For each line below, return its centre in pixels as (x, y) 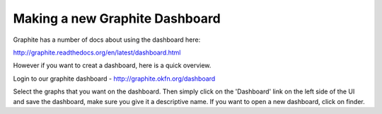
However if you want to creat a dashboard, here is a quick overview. (112, 65)
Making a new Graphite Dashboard (117, 18)
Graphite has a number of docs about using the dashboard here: (107, 40)
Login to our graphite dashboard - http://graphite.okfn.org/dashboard (114, 79)
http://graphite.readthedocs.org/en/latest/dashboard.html (97, 52)
